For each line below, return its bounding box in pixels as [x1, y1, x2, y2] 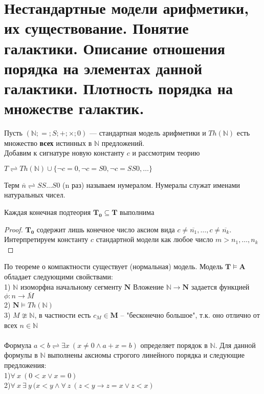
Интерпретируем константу [4, 234, 89, 245]
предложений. [101, 137, 145, 148]
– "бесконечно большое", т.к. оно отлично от [120, 310, 260, 320]
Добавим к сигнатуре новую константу [4, 147, 125, 158]
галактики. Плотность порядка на [4, 77, 233, 98]
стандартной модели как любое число [96, 234, 213, 245]
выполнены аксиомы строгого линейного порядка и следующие [48, 349, 245, 360]
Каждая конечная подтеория [4, 207, 91, 217]
